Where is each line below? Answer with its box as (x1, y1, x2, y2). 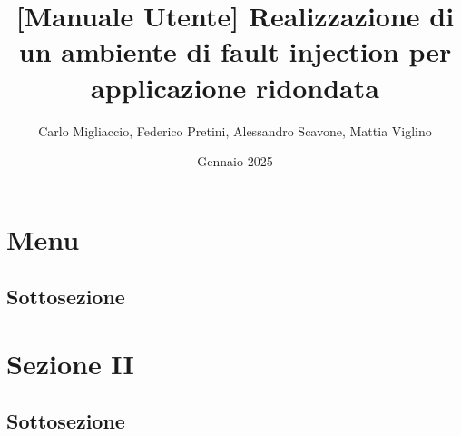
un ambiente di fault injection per (18, 33, 452, 70)
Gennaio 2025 (197, 152, 273, 171)
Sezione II (6, 344, 134, 381)
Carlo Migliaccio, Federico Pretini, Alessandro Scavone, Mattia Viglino (38, 121, 432, 140)
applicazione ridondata (91, 68, 379, 105)
